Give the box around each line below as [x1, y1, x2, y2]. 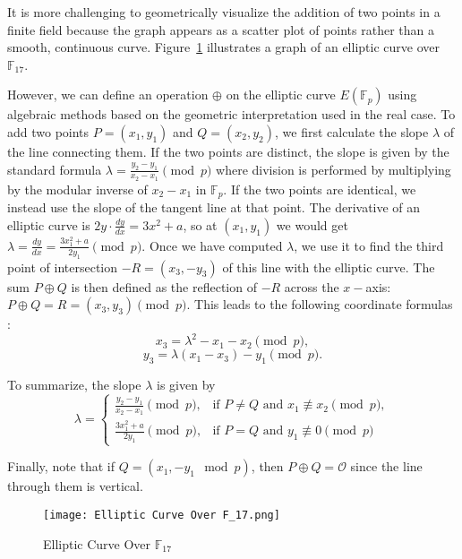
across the [284, 277, 339, 296]
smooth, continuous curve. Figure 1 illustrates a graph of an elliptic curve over [7, 38, 440, 56]
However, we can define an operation [7, 85, 209, 104]
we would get [276, 215, 348, 234]
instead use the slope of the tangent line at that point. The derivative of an [7, 198, 421, 217]
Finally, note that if [7, 457, 115, 476]
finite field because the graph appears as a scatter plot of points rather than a [7, 20, 434, 39]
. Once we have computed [141, 236, 283, 254]
